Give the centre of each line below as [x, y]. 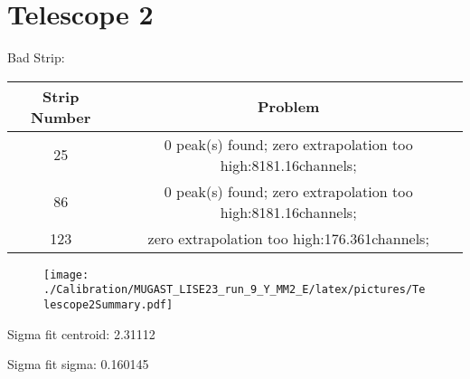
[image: [66, 275]
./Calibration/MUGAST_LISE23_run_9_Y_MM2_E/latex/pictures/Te [235, 290]
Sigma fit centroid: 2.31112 [81, 333]
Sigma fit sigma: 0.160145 [78, 364]
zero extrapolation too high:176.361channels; [288, 238]
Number [61, 117]
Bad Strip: [36, 57]
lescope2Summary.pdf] [108, 305]
